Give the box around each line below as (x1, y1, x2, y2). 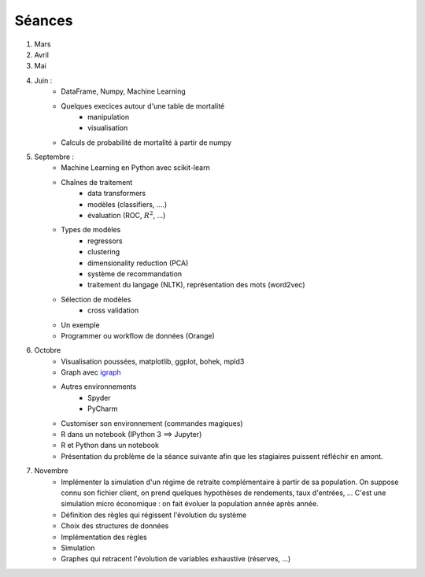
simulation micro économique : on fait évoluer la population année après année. (61, 499, 319, 509)
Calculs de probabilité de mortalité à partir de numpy (61, 138, 232, 147)
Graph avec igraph (61, 368, 121, 377)
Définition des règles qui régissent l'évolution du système (61, 510, 247, 520)
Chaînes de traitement (61, 177, 133, 187)
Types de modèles (61, 225, 121, 235)
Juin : (34, 76, 53, 85)
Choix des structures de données (61, 521, 169, 531)
